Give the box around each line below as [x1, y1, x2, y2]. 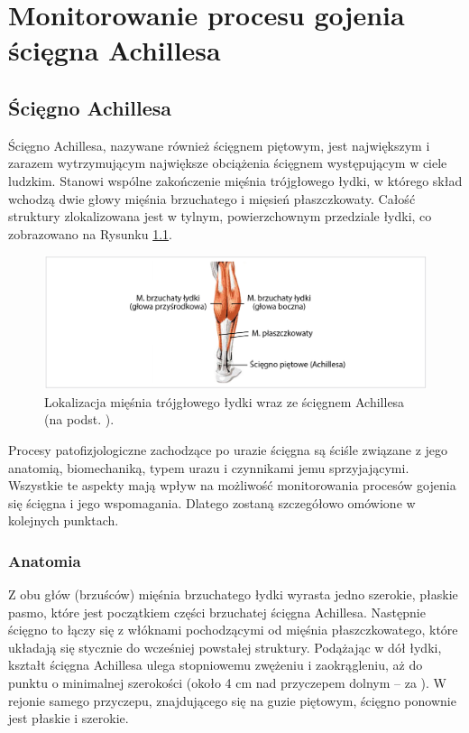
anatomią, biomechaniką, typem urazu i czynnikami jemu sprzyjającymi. [8, 458, 409, 477]
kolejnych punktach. [8, 511, 119, 530]
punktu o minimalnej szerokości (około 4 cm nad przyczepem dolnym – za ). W [8, 673, 446, 692]
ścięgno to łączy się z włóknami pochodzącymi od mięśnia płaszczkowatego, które [8, 620, 458, 639]
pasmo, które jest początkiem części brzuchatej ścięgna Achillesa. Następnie [8, 602, 426, 621]
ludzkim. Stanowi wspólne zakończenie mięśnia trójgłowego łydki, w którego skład [8, 171, 463, 190]
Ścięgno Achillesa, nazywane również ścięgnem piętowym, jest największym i [8, 135, 430, 154]
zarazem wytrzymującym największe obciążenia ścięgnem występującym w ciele [8, 153, 447, 172]
